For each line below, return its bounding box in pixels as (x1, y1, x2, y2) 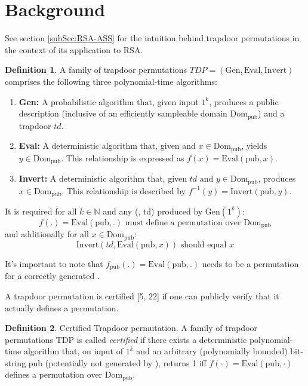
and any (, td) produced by (103, 204, 203, 217)
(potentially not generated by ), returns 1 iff (45, 356, 207, 369)
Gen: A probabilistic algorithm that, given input (19, 95, 199, 108)
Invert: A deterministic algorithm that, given (19, 172, 187, 185)
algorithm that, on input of (23, 345, 124, 357)
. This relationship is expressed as (61, 151, 184, 164)
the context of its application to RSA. (5, 43, 143, 56)
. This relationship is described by (61, 184, 186, 197)
